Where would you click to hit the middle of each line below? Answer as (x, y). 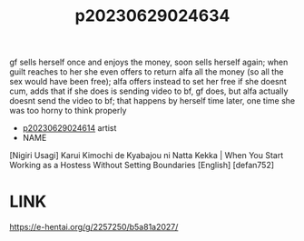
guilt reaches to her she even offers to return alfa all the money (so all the (147, 72)
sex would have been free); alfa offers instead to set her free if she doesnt (148, 82)
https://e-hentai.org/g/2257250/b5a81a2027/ (94, 227)
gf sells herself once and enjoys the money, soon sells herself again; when (149, 62)
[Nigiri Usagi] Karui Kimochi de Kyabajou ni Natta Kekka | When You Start (147, 156)
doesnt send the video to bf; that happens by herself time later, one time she (152, 101)
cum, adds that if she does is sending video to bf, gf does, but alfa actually (149, 91)
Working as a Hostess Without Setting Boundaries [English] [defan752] (142, 166)
